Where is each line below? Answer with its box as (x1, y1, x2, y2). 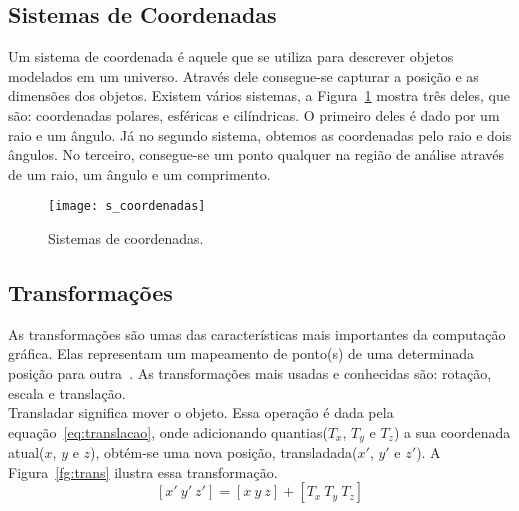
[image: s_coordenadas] (48, 199, 206, 214)
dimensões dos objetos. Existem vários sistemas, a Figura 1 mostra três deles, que (8, 85, 510, 106)
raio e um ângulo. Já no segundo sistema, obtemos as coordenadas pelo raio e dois (8, 124, 512, 145)
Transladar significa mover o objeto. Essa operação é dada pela (8, 402, 394, 423)
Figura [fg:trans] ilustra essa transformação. (8, 461, 278, 482)
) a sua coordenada (393, 421, 511, 442)
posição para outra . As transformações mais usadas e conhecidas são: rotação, (8, 363, 492, 383)
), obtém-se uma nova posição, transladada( (90, 442, 358, 463)
